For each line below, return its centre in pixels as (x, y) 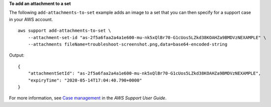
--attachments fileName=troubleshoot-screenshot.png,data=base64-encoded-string (128, 44)
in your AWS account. (31, 19)
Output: (17, 55)
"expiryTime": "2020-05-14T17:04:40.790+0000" (85, 80)
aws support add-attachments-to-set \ (65, 31)
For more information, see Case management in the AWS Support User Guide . (88, 98)
